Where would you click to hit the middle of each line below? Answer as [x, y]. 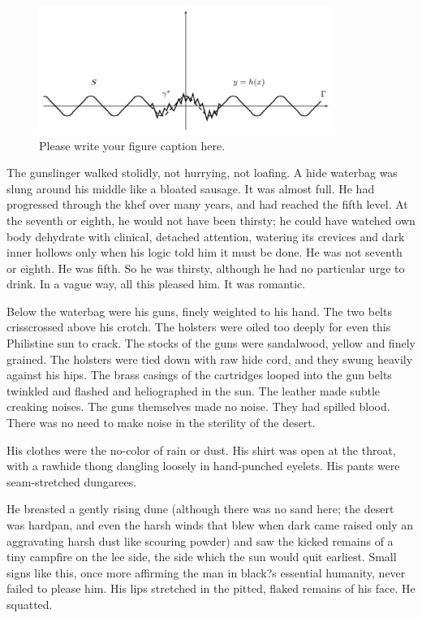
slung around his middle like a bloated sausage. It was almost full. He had [191, 188]
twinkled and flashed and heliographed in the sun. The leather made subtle [194, 390]
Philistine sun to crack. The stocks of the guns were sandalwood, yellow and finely [211, 343]
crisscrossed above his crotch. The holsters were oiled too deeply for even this [199, 327]
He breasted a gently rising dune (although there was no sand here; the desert [200, 509]
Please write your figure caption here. [132, 145]
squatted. [30, 604]
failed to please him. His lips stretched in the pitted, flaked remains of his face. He [211, 588]
